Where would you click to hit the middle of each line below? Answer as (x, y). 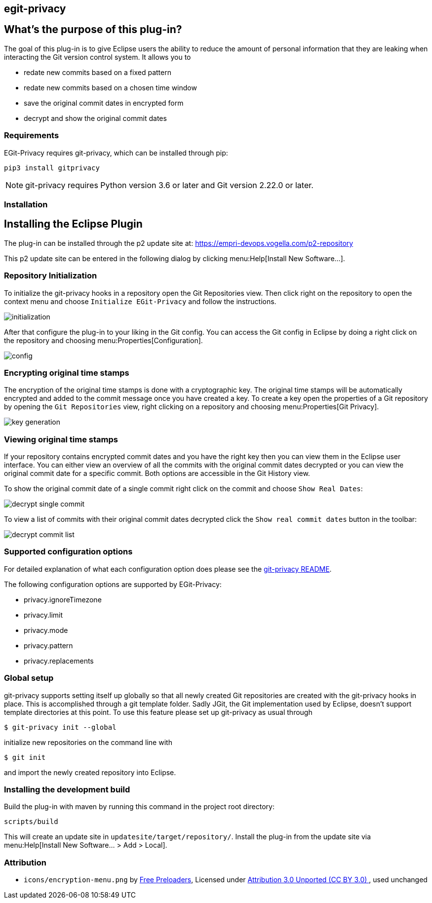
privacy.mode (46, 630)
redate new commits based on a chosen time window (110, 87)
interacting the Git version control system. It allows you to (98, 57)
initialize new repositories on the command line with (88, 742)
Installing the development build (67, 789)
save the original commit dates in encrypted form (104, 103)
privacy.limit (43, 615)
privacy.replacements (59, 661)
